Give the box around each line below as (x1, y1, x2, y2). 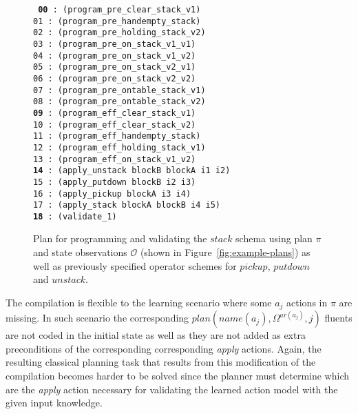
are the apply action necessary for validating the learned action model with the (6, 382, 338, 396)
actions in (286, 295, 328, 309)
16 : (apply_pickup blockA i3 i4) (33, 188, 191, 199)
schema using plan (235, 231, 313, 246)
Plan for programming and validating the (33, 231, 207, 246)
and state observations (33, 245, 127, 259)
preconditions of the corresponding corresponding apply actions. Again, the (6, 341, 322, 355)
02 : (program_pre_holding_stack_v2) (33, 28, 206, 38)
